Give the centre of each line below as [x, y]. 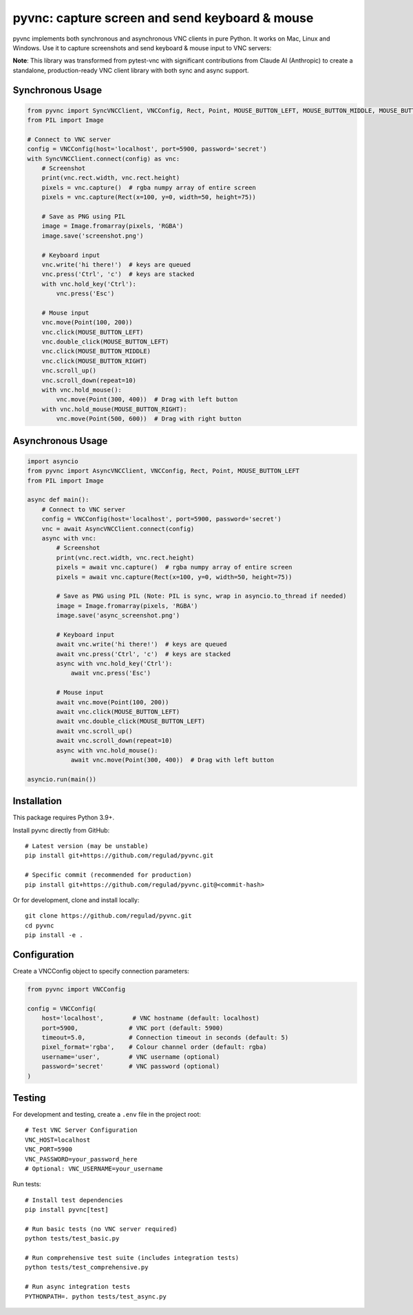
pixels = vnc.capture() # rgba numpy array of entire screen [149, 187]
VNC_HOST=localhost [58, 1140]
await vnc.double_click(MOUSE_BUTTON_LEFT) [131, 722]
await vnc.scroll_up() [95, 731]
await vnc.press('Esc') [111, 673]
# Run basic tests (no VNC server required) [102, 1229]
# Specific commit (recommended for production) [108, 875]
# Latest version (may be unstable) [87, 846]
